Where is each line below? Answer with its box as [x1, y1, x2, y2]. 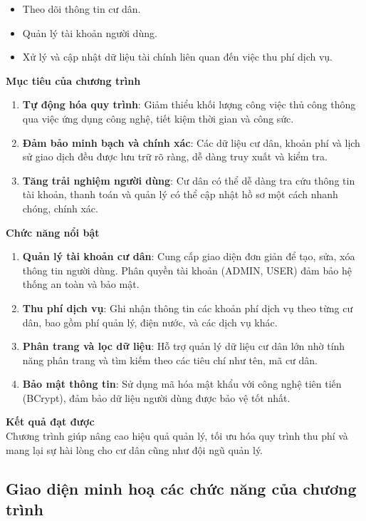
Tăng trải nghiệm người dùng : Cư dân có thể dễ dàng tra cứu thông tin [22, 172, 355, 187]
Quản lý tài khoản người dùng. [22, 25, 157, 40]
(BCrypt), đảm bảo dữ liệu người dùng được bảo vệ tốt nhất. [22, 390, 291, 405]
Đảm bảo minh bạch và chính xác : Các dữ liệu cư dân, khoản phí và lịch [22, 135, 360, 150]
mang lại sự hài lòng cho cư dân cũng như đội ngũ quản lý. [6, 442, 263, 457]
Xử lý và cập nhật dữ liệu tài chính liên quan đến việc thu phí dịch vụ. [22, 49, 333, 64]
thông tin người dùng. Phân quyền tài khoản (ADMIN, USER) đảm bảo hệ [22, 262, 352, 277]
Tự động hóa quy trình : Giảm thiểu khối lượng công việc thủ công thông [22, 97, 356, 112]
